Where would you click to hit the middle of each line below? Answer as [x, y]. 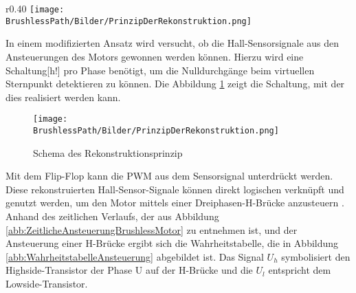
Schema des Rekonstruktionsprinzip [108, 152]
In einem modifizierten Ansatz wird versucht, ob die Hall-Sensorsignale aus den [173, 43]
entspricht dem [300, 270]
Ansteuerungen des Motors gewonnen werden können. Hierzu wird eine [155, 56]
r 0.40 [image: [35, 8]
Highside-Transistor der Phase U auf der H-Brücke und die [129, 270]
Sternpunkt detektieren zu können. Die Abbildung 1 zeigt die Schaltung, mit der [175, 84]
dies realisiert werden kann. [63, 97]
